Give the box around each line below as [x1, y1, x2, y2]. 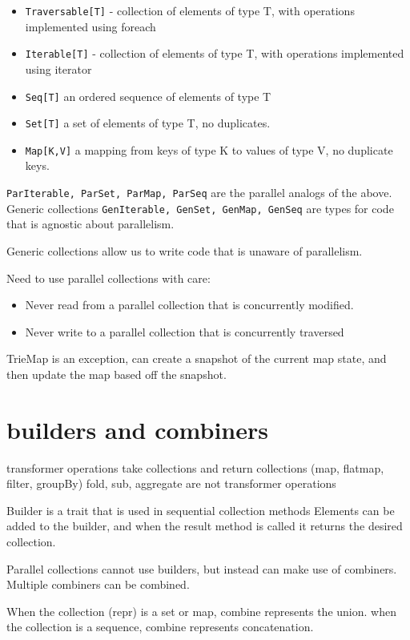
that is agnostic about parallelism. [6, 215, 175, 232]
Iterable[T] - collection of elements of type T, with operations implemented [25, 45, 404, 62]
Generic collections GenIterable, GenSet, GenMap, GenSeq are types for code [6, 199, 394, 216]
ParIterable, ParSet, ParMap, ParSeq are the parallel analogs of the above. [6, 184, 392, 201]
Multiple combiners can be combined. [6, 576, 190, 593]
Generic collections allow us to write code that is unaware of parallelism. [6, 242, 363, 259]
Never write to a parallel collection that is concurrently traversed [25, 323, 344, 340]
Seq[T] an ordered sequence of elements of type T [25, 87, 271, 104]
